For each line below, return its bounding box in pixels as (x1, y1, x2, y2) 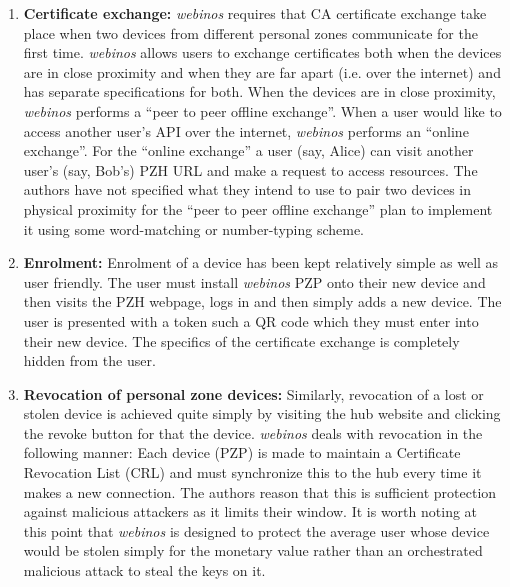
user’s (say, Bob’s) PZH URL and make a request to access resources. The (23, 159, 478, 180)
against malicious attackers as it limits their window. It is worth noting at (23, 501, 478, 522)
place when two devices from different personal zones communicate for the (23, 22, 478, 43)
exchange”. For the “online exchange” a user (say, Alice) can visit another (23, 140, 474, 161)
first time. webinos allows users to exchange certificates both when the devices (23, 42, 502, 63)
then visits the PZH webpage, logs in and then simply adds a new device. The (23, 291, 502, 312)
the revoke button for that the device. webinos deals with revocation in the (23, 422, 483, 443)
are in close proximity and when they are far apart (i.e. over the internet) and (23, 61, 501, 82)
